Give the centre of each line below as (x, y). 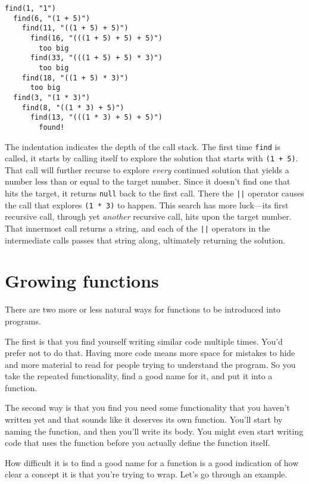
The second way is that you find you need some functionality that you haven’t (147, 408)
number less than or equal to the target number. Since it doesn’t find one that (148, 181)
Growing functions (82, 281)
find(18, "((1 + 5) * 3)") (75, 78)
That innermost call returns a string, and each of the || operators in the (138, 228)
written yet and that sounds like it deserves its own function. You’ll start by (144, 419)
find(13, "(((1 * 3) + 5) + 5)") (96, 118)
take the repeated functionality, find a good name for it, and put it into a (139, 376)
